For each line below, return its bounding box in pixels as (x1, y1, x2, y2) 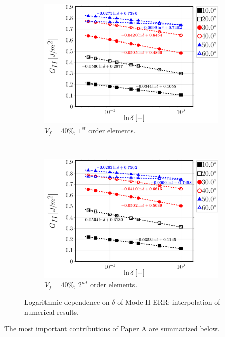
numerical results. (24, 306, 79, 317)
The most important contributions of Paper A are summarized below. (4, 323, 220, 334)
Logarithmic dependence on (24, 297, 110, 307)
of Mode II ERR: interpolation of (117, 297, 220, 307)
